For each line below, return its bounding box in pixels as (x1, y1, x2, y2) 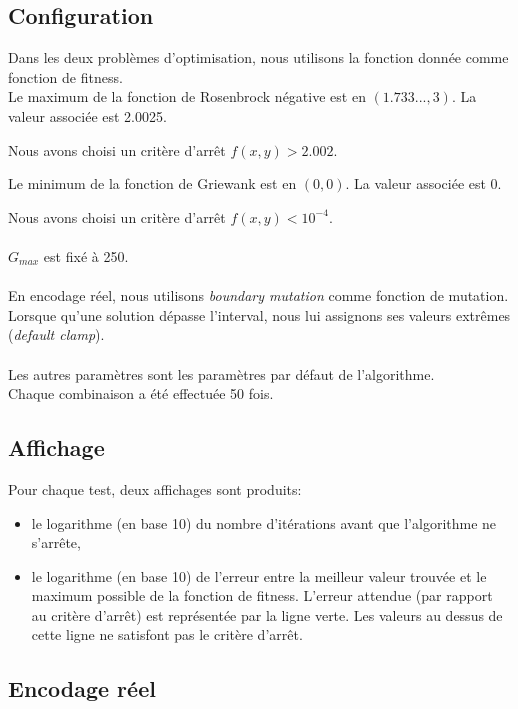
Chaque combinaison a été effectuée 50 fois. (8, 383, 274, 404)
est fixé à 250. (43, 245, 129, 266)
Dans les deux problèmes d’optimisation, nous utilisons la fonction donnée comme (8, 47, 509, 68)
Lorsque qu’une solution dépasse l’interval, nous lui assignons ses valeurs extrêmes (8, 304, 511, 325)
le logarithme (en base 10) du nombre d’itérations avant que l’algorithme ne (31, 512, 497, 533)
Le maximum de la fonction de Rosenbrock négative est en (8, 86, 366, 107)
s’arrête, (31, 532, 81, 553)
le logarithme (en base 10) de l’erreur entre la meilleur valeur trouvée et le (31, 565, 487, 586)
